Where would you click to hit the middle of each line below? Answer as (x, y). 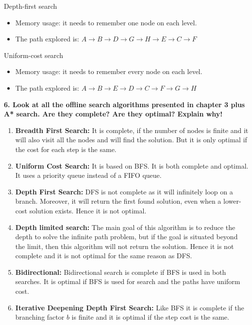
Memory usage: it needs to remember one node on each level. (106, 22)
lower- (232, 201)
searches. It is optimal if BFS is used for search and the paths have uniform (128, 281)
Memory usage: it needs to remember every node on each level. (109, 71)
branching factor (40, 317)
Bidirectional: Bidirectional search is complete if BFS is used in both (121, 272)
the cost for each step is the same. (66, 149)
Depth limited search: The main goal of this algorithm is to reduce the (125, 227)
